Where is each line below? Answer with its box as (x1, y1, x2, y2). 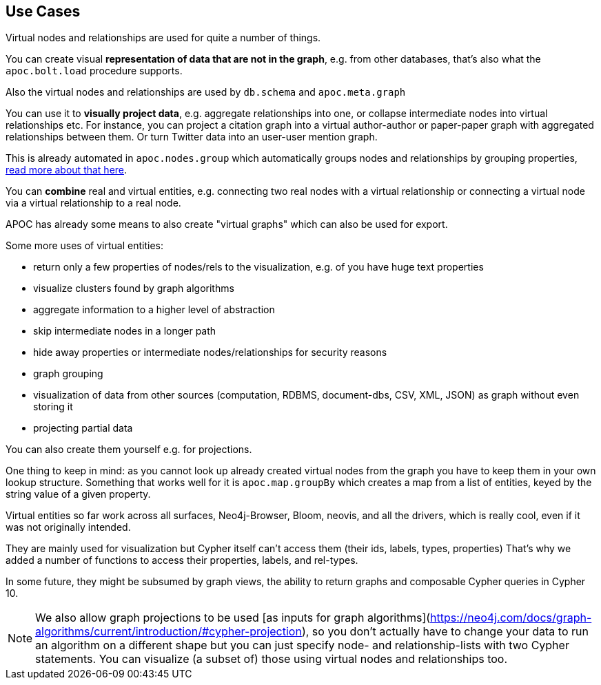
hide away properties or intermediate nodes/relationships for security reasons (33, 346, 387, 359)
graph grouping (33, 368, 103, 380)
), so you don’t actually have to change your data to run (301, 624, 589, 639)
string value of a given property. (6, 488, 151, 500)
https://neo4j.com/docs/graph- (430, 611, 592, 625)
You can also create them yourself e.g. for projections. (6, 443, 252, 456)
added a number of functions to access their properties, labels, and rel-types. (6, 554, 358, 567)
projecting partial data (33, 422, 133, 434)
